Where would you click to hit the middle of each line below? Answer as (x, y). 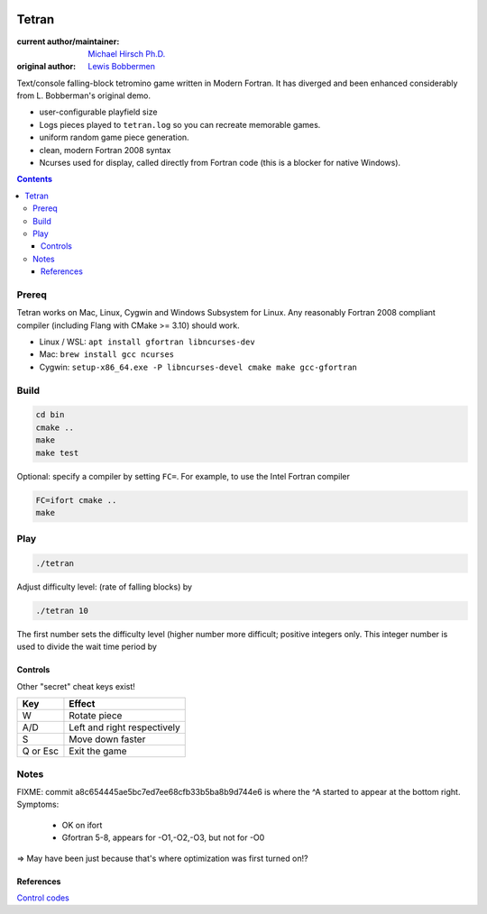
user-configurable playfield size (98, 112)
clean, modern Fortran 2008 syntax (105, 150)
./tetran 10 (62, 611)
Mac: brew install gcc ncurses (107, 354)
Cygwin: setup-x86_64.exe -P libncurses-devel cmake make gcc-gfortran (198, 367)
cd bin (50, 415)
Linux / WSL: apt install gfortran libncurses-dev (147, 342)
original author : (46, 67)
